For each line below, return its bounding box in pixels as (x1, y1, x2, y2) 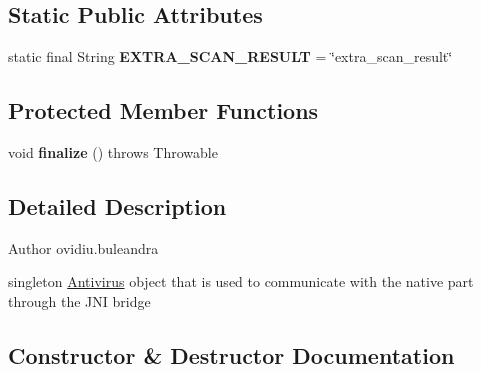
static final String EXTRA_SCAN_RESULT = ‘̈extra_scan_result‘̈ (8, 46, 453, 67)
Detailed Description (8, 190, 227, 221)
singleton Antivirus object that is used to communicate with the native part (8, 271, 474, 292)
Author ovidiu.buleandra (8, 237, 159, 258)
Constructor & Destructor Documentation (8, 339, 455, 370)
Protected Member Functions (8, 95, 319, 126)
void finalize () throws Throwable (8, 142, 218, 162)
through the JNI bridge (8, 290, 151, 311)
